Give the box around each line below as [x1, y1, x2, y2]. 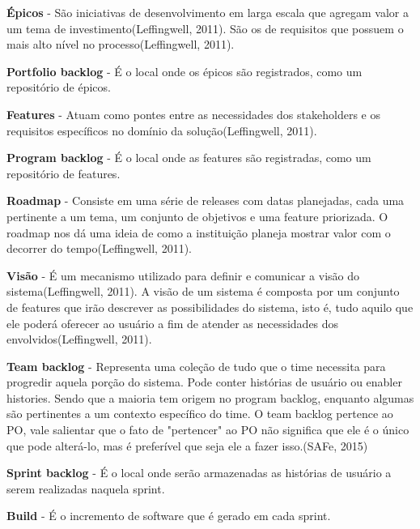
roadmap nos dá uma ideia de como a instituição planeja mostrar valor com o [6, 224, 391, 241]
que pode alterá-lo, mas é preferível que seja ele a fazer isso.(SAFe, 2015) [6, 437, 368, 454]
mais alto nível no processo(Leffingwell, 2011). [6, 36, 235, 53]
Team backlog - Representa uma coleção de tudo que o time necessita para [6, 357, 386, 374]
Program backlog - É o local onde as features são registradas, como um [6, 149, 371, 166]
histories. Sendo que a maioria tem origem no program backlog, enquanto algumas [6, 389, 414, 406]
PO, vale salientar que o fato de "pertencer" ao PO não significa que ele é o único [6, 421, 409, 438]
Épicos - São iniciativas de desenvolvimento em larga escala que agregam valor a [6, 4, 409, 20]
